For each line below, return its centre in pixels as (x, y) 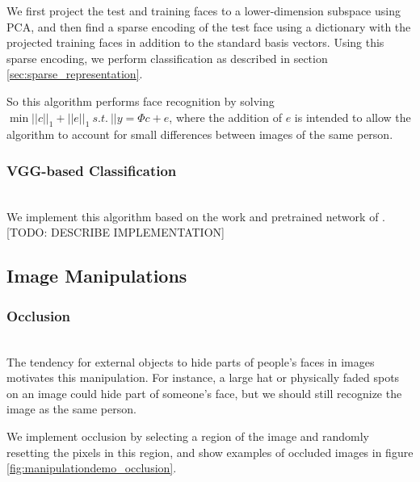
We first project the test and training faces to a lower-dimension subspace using (204, 10)
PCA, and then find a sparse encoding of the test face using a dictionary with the (209, 26)
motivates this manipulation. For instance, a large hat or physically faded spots (203, 377)
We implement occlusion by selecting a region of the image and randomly (188, 436)
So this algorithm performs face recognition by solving (141, 101)
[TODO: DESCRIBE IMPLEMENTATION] (115, 232)
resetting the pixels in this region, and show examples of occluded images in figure (210, 452)
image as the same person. (71, 409)
